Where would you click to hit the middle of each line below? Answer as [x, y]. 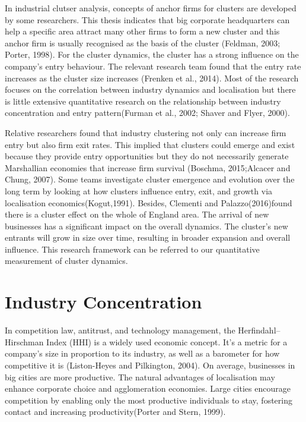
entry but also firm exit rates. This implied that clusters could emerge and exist [150, 144]
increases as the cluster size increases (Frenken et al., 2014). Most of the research [152, 78]
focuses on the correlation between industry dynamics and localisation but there [150, 89]
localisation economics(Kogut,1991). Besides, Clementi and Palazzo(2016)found [149, 202]
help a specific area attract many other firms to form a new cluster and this [142, 31]
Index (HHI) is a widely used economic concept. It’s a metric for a [167, 341]
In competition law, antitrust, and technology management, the [120, 330]
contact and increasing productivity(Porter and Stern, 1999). [115, 412]
